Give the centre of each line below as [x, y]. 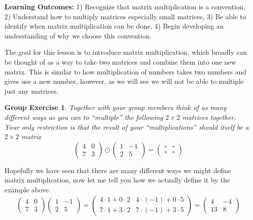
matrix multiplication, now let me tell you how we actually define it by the [117, 180]
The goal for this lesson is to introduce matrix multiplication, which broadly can [126, 52]
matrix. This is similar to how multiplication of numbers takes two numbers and [126, 71]
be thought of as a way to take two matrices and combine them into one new [120, 61]
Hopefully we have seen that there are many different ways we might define [118, 170]
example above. [28, 189]
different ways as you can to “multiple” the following [84, 117]
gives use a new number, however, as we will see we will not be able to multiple [124, 81]
